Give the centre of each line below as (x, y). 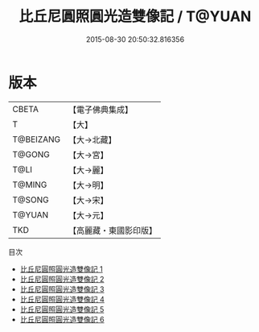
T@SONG (31, 200)
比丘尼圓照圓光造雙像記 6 (62, 319)
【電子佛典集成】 (101, 110)
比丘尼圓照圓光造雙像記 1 (61, 269)
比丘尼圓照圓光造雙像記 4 (62, 299)
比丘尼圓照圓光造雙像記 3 (62, 289)
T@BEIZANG (37, 139)
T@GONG (31, 154)
